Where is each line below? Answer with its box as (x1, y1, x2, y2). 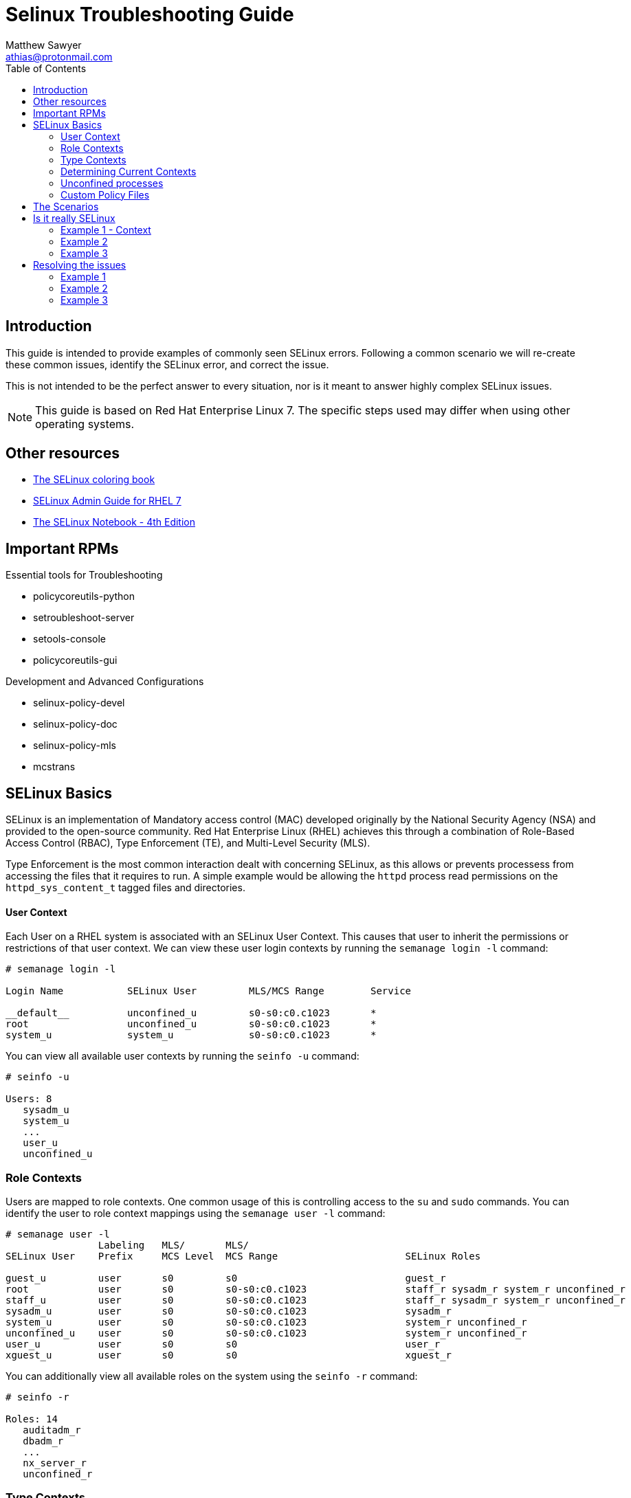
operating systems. (35, 416, 135, 431)
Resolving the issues (33, 258, 126, 271)
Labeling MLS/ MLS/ (98, 1240, 250, 1251)
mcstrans (33, 761, 76, 773)
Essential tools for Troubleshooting (5, 569, 163, 581)
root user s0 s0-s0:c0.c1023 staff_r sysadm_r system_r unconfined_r (5, 1284, 626, 1295)
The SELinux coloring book (33, 473, 155, 486)
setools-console (33, 633, 107, 645)
